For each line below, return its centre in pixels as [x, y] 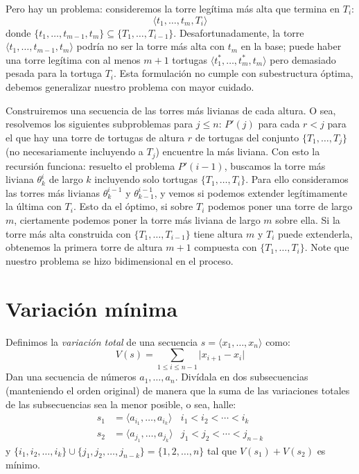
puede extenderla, [315, 233]
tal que [222, 450]
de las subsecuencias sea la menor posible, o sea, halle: [121, 404]
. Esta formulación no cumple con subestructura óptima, [234, 73]
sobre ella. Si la [308, 220]
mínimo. [23, 465]
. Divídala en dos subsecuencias [242, 377]
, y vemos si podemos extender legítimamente [251, 192]
